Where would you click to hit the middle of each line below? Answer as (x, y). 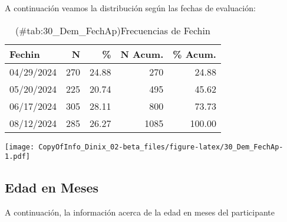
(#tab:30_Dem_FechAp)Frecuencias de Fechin (113, 30)
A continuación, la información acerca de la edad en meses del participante (140, 212)
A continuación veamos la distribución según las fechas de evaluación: (130, 8)
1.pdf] (17, 157)
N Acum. (142, 54)
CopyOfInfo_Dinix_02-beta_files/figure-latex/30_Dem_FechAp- (161, 147)
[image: (20, 147)
